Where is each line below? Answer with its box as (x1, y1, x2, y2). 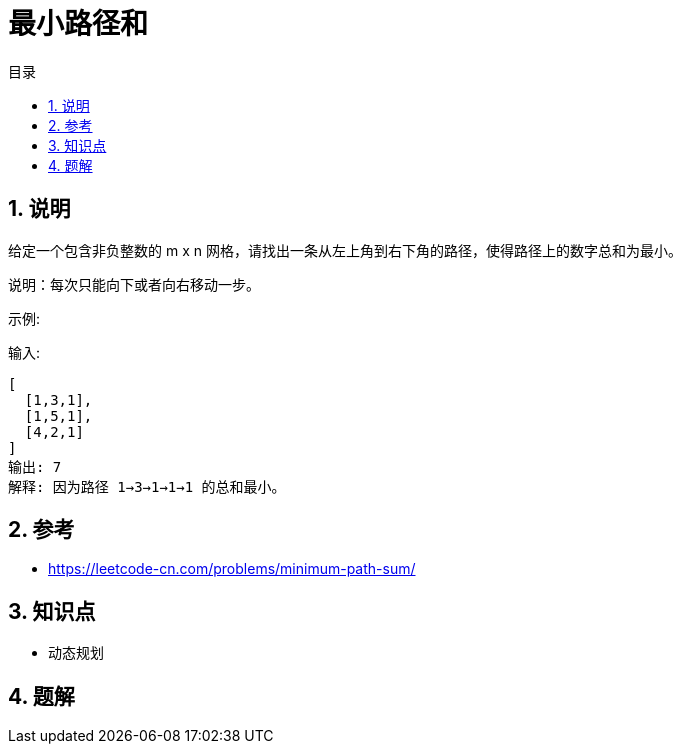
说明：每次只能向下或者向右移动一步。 (8, 275, 260, 293)
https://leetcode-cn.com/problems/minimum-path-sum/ (48, 560, 416, 578)
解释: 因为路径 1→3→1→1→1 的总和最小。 (8, 478, 286, 495)
